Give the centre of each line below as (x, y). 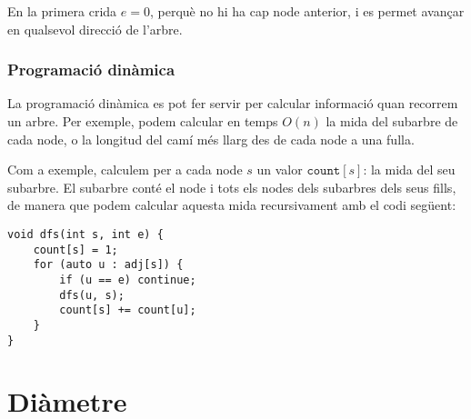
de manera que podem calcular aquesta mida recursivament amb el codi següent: (232, 205)
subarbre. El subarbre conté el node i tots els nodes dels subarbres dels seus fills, (232, 187)
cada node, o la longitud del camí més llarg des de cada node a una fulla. (211, 139)
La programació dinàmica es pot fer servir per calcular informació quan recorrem (233, 103)
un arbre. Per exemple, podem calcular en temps (143, 121)
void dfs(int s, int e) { (85, 234)
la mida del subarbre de (392, 121)
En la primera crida (62, 11)
